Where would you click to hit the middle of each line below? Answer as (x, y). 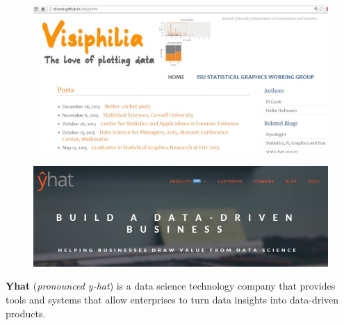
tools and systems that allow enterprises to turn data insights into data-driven (172, 300)
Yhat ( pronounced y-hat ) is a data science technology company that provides (171, 286)
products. (26, 313)
